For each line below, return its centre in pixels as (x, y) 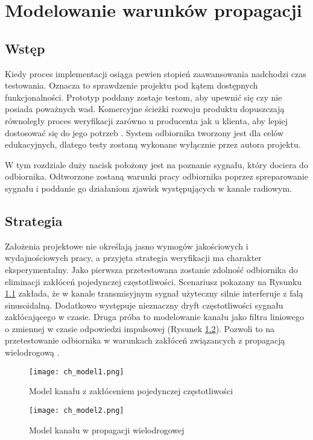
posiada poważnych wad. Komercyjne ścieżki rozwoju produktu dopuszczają (145, 109)
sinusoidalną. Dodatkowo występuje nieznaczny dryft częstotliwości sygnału (144, 305)
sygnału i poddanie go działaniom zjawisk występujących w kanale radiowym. (148, 188)
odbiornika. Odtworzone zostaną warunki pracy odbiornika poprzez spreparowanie (156, 176)
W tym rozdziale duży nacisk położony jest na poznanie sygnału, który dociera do (156, 164)
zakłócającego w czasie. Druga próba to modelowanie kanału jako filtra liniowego (154, 317)
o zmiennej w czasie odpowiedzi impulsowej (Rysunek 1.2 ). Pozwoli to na (140, 328)
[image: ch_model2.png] (77, 410)
